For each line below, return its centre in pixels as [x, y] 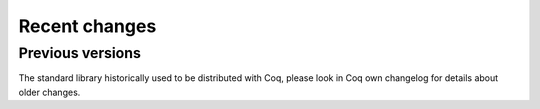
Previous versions [80, 53]
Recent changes [87, 26]
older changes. [49, 92]
